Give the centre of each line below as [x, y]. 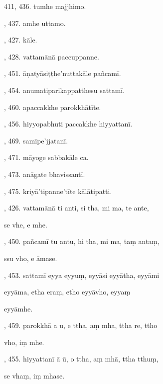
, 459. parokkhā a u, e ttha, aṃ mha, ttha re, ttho [81, 325]
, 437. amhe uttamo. [35, 23]
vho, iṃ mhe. [24, 342]
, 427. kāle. [21, 40]
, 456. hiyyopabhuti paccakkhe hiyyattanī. [68, 124]
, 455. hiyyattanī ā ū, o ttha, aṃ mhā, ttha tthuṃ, [81, 359]
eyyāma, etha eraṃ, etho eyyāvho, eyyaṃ [67, 292]
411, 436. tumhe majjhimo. [45, 6]
